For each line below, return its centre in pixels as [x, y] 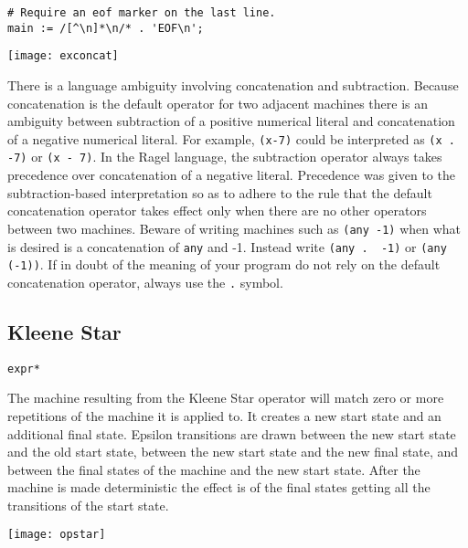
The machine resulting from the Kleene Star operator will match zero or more [226, 398]
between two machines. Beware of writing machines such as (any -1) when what [234, 228]
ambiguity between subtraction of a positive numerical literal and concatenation [231, 121]
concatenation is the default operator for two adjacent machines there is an [218, 103]
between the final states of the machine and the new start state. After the [214, 469]
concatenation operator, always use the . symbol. [145, 282]
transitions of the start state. [88, 505]
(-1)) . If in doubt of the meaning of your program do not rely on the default [224, 264]
